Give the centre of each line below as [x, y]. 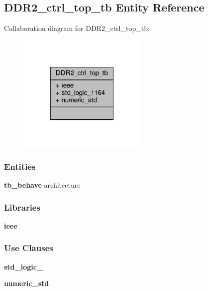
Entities [20, 166]
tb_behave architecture [42, 185]
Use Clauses [29, 248]
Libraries [22, 207]
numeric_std [27, 283]
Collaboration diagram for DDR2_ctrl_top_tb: [77, 28]
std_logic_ [24, 266]
